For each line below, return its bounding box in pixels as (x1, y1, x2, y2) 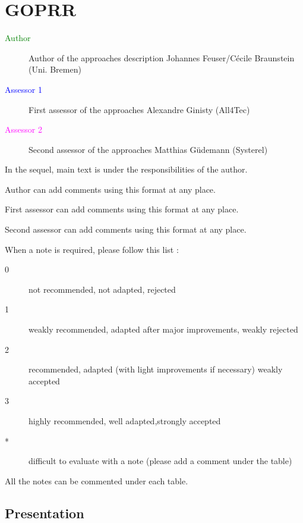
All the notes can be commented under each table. (5, 474, 188, 487)
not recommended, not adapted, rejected (29, 283, 176, 295)
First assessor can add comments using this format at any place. (5, 203, 239, 215)
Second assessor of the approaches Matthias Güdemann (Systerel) (29, 143, 268, 155)
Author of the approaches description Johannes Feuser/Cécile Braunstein (29, 51, 295, 64)
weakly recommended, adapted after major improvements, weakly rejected (29, 323, 298, 336)
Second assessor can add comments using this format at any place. (5, 223, 247, 236)
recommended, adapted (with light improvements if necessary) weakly (29, 363, 283, 375)
